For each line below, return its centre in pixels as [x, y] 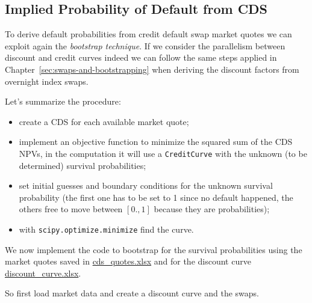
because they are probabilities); [212, 209]
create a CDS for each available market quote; [104, 121]
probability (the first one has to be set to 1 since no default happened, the [156, 197]
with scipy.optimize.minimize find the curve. [106, 229]
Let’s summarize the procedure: [63, 101]
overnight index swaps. [47, 81]
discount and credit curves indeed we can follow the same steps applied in [141, 57]
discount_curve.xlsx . [43, 273]
